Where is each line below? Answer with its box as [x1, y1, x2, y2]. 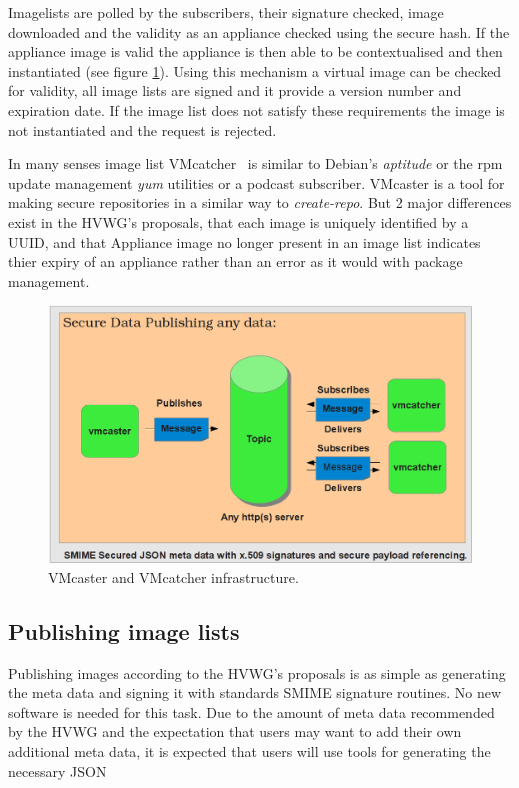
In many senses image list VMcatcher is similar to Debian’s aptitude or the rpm [8, 153, 503, 174]
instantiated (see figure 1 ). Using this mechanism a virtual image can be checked [8, 60, 502, 81]
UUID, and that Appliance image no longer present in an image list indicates [8, 231, 481, 252]
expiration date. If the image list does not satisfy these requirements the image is [8, 99, 505, 120]
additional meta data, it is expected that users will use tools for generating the [8, 741, 491, 762]
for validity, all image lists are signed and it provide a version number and [8, 80, 462, 101]
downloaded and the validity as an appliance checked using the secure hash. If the [8, 21, 510, 42]
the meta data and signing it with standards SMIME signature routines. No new [8, 682, 502, 703]
